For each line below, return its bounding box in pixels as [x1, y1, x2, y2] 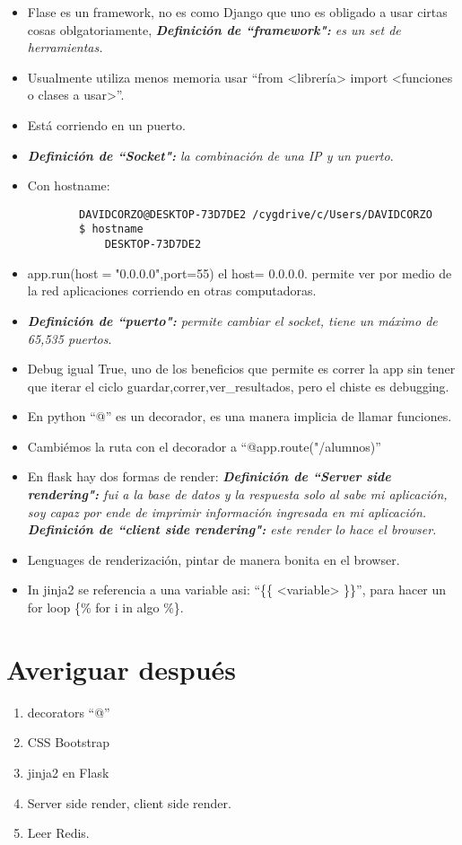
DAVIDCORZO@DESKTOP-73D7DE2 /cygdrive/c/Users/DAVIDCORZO [79, 207, 432, 221]
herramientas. [27, 38, 103, 57]
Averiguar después [6, 650, 237, 687]
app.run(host [27, 263, 99, 282]
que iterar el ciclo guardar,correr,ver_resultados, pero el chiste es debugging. [27, 376, 449, 395]
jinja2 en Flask [27, 762, 109, 781]
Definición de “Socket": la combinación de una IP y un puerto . [27, 145, 394, 164]
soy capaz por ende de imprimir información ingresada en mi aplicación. [27, 502, 427, 521]
